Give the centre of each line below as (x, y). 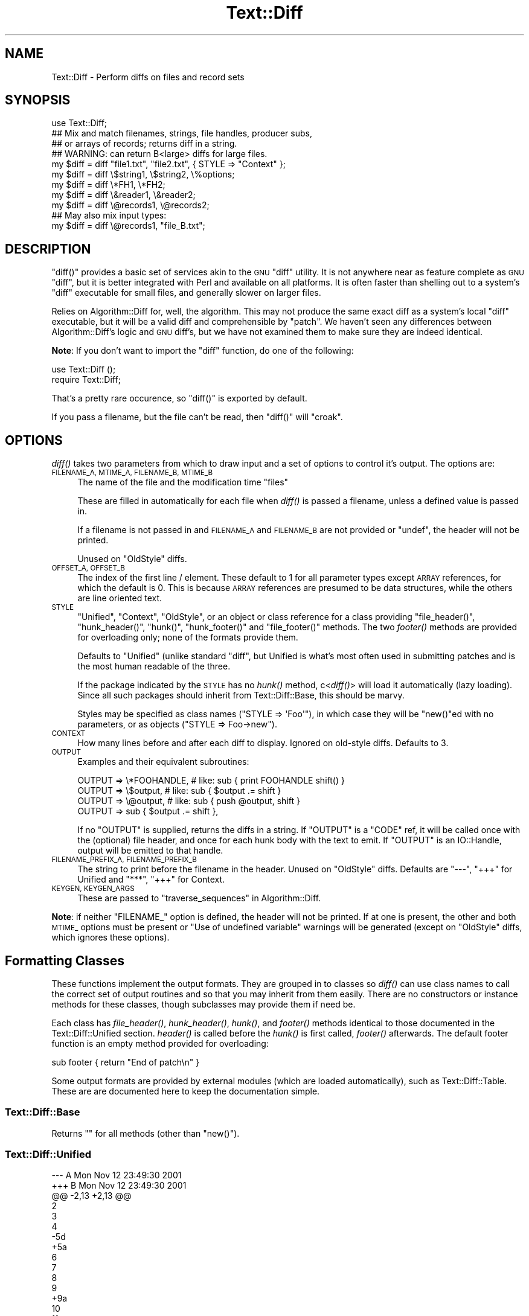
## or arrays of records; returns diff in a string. (144, 144)
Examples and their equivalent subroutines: (163, 762)
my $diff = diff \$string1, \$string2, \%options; (143, 174)
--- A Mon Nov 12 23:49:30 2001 (117, 1175)
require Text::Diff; (86, 380)
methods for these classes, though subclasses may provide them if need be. (204, 1004)
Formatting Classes (65, 960)
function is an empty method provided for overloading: (160, 1043)
